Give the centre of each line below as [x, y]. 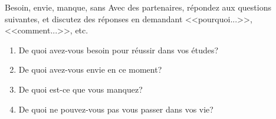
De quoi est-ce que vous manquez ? [80, 89]
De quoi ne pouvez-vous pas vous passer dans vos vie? [116, 109]
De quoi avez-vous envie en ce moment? [90, 69]
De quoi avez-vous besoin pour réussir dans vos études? [119, 50]
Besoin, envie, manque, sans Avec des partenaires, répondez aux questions [138, 7]
